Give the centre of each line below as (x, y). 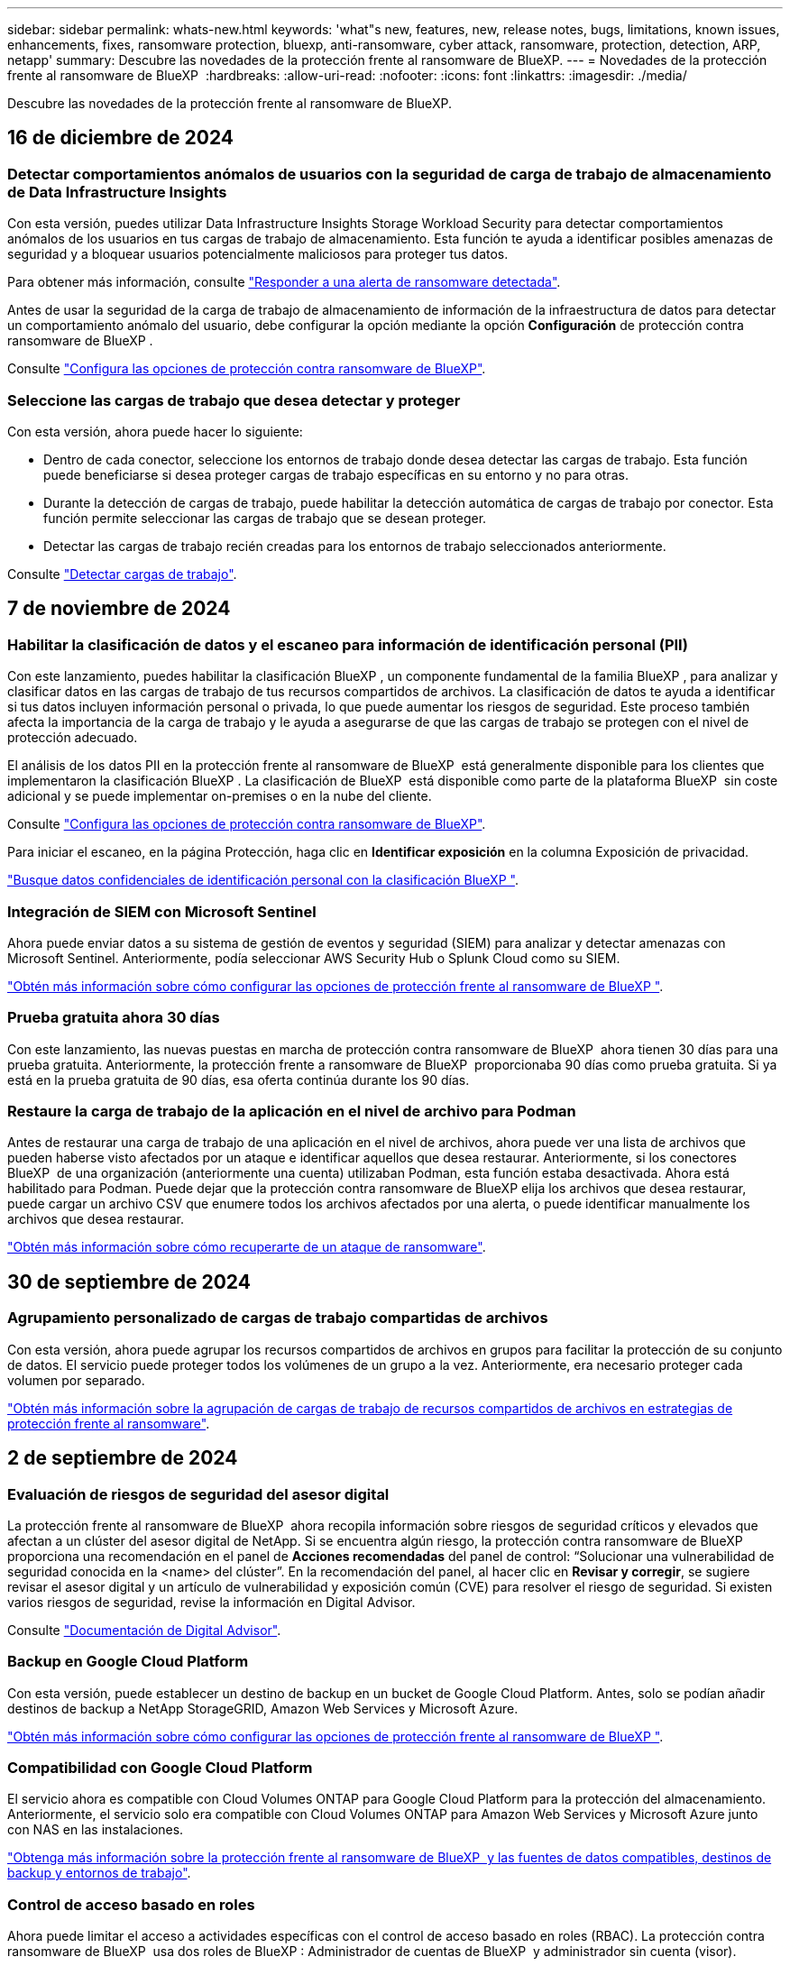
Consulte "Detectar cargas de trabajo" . (122, 574)
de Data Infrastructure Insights (117, 192)
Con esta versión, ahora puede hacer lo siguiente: (155, 431)
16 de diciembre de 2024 (121, 138)
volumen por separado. (76, 1380)
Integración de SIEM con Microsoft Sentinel (162, 911)
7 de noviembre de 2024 (119, 609)
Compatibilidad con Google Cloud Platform (160, 1768)
